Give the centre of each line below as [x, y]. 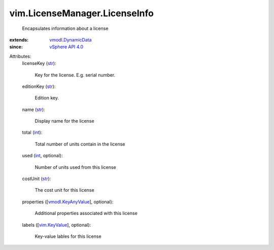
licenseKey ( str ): [39, 63]
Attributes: [20, 56]
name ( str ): [33, 110]
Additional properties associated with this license [86, 213]
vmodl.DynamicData [71, 40]
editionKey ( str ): [39, 86]
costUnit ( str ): [37, 179]
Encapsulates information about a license [65, 28]
